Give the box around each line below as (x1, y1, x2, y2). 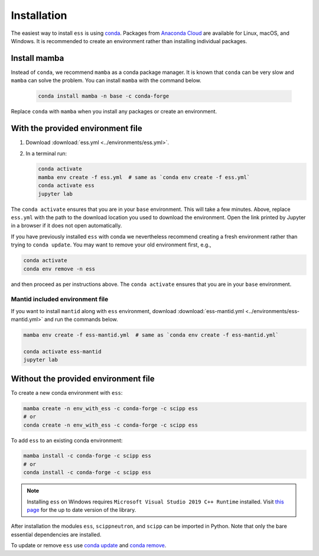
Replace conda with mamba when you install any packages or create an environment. (11, 108, 217, 115)
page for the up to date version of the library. (27, 506, 136, 513)
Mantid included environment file (11, 295, 109, 304)
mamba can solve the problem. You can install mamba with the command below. (11, 77, 202, 84)
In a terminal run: (25, 149, 67, 157)
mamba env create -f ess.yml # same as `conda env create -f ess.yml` (38, 174, 250, 180)
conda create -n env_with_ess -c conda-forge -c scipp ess (23, 421, 198, 428)
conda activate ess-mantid (23, 348, 102, 355)
